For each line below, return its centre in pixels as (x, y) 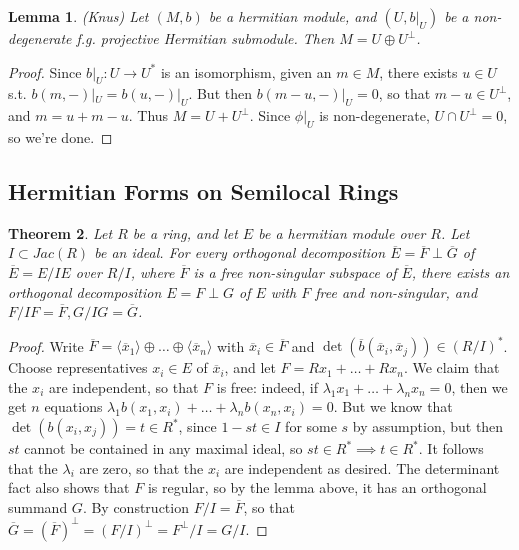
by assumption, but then (428, 426)
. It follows (451, 448)
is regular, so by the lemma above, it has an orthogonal (317, 487)
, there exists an (460, 271)
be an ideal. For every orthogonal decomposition (240, 252)
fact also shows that (69, 487)
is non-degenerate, (374, 115)
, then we (479, 386)
